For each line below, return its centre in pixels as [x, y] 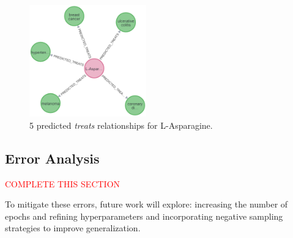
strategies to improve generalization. [73, 228]
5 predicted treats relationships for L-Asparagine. [121, 125]
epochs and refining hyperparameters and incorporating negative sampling [144, 216]
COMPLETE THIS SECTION [63, 183]
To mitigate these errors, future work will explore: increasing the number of [146, 204]
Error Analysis [52, 158]
